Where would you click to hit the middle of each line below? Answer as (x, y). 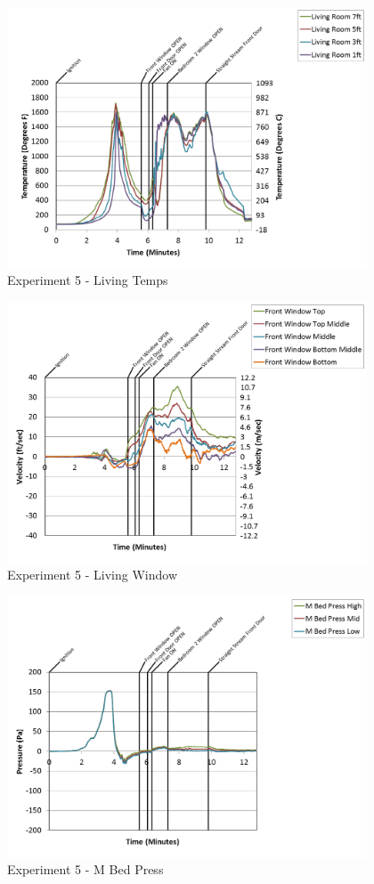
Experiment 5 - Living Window (93, 575)
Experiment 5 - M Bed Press (85, 869)
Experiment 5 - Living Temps (88, 280)
